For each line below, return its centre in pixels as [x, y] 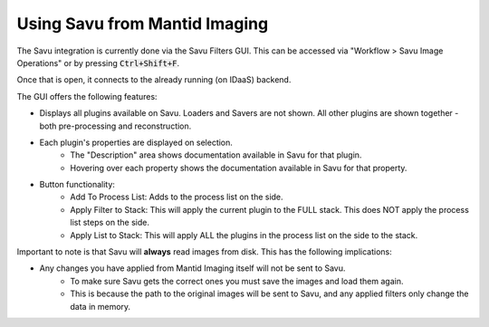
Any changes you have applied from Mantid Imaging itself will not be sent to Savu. [192, 268]
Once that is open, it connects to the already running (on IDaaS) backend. [154, 80]
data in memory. [101, 306]
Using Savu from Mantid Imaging [143, 24]
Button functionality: [77, 185]
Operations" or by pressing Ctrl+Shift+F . [98, 63]
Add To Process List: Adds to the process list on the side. [177, 197]
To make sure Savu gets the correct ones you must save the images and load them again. [237, 281]
